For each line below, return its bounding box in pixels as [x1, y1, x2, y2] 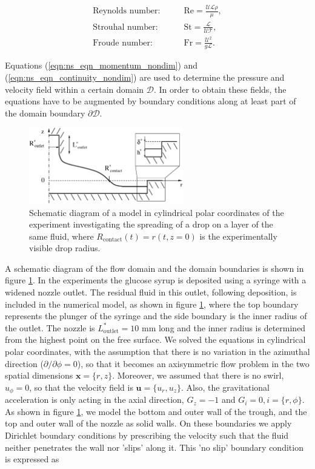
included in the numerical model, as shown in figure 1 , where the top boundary [5, 297, 299, 310]
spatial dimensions [5, 369, 73, 382]
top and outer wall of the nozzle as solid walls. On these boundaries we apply [5, 417, 292, 430]
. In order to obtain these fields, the [153, 83, 287, 95]
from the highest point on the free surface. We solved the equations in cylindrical [5, 333, 306, 346]
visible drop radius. [29, 241, 101, 254]
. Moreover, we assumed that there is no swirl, [112, 369, 284, 382]
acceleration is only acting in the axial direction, [5, 393, 184, 406]
